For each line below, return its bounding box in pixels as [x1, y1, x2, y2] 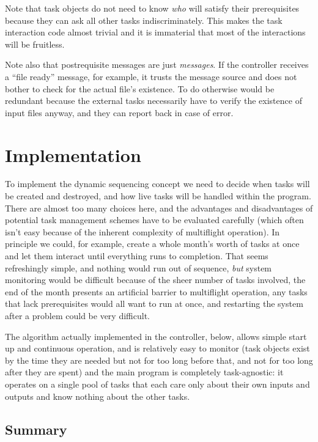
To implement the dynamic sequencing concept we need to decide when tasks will [5, 177, 310, 190]
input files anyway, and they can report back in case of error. [5, 106, 234, 119]
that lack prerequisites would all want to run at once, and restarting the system [5, 297, 303, 310]
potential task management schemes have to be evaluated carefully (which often [5, 213, 304, 226]
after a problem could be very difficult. [5, 309, 150, 322]
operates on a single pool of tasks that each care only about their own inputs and [5, 377, 310, 390]
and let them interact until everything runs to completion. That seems [5, 249, 268, 262]
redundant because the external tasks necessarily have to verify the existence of [5, 94, 302, 107]
